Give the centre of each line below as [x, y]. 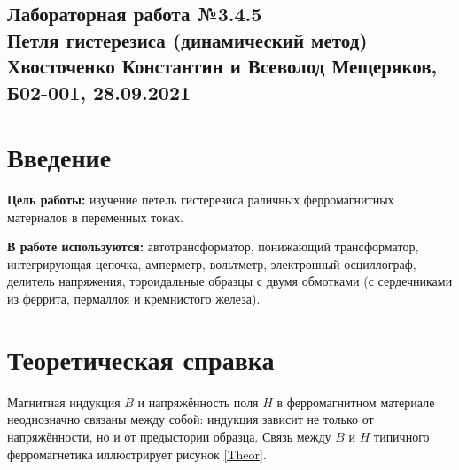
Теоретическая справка [141, 359]
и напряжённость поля [198, 401]
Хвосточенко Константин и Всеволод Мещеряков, [222, 66]
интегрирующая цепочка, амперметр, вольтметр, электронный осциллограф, [212, 263]
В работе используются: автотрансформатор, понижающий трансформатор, [213, 247]
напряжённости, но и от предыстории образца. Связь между [169, 436]
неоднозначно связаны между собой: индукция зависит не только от [191, 419]
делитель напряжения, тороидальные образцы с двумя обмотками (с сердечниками [230, 281]
